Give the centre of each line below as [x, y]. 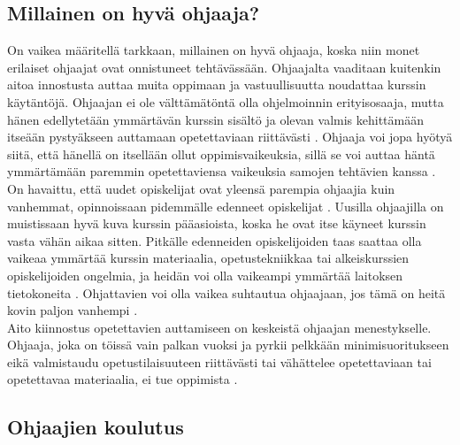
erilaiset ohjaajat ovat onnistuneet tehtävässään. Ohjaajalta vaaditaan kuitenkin [224, 67]
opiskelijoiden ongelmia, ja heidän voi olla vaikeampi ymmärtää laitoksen [205, 275]
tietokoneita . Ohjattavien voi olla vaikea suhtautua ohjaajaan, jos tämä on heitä [226, 292]
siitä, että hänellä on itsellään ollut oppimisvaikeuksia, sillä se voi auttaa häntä [221, 153]
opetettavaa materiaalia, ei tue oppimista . [123, 379]
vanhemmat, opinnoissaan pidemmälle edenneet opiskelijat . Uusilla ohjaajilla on [226, 206]
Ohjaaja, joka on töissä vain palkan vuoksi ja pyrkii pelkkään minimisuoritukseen [228, 345]
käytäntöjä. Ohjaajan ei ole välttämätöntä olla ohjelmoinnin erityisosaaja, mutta [226, 101]
